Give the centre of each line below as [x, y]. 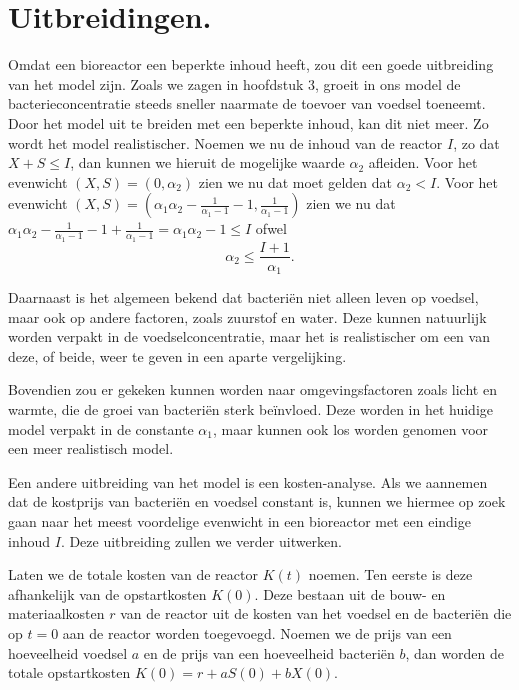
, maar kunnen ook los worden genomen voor [350, 428]
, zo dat [476, 142]
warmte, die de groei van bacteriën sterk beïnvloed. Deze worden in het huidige [250, 409]
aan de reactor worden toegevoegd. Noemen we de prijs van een [257, 632]
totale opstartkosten [69, 672]
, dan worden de [454, 652]
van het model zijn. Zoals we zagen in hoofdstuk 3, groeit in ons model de [234, 83]
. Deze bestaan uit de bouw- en [350, 593]
